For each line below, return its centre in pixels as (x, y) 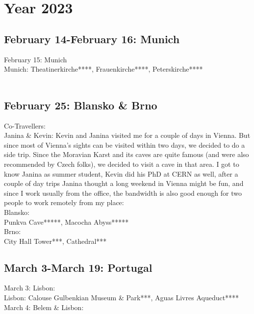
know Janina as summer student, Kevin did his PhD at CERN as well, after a (121, 173)
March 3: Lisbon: (30, 288)
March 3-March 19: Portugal (78, 267)
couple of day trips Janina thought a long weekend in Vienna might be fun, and (124, 183)
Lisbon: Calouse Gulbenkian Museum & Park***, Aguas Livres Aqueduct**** (122, 298)
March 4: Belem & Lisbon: (44, 307)
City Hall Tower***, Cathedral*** (55, 241)
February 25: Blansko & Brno (81, 105)
